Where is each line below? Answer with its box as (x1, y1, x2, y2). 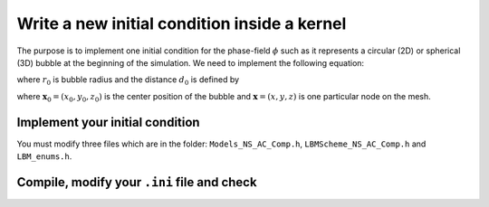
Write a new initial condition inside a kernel (16, 14, 347, 33)
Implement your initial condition (16, 114, 200, 130)
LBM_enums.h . (16, 151, 72, 162)
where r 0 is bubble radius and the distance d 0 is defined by (16, 74, 240, 88)
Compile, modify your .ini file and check (16, 174, 257, 190)
